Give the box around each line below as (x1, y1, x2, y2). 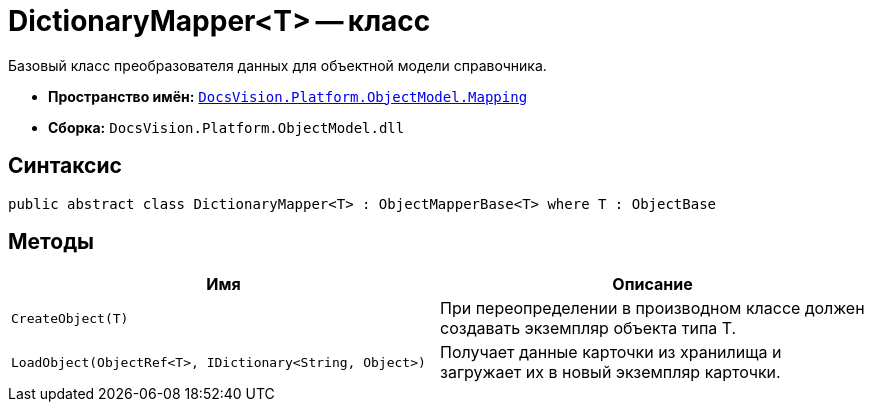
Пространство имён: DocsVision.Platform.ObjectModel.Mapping (48, 87, 528, 105)
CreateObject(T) (11, 310, 129, 326)
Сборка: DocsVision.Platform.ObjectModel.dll (48, 118, 405, 136)
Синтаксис (8, 153, 122, 179)
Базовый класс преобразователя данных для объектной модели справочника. (8, 56, 547, 74)
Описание (612, 274, 693, 295)
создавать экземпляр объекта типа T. (440, 318, 737, 339)
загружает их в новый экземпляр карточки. (440, 362, 781, 383)
